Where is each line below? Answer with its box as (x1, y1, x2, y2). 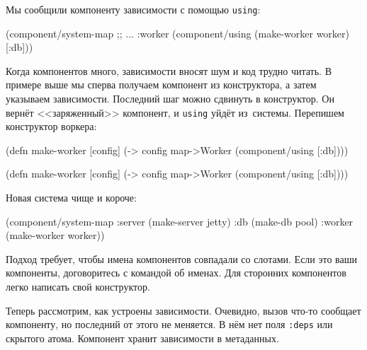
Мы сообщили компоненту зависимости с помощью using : (6, 2, 261, 16)
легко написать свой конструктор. (6, 279, 150, 294)
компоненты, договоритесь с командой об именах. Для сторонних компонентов (6, 265, 346, 280)
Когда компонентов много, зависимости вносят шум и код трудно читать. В (6, 63, 332, 78)
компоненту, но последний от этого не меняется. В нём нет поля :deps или (6, 317, 333, 332)
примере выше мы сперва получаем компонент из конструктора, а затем (6, 77, 317, 92)
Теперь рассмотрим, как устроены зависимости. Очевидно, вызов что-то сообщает (6, 303, 361, 317)
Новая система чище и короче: (6, 190, 137, 205)
